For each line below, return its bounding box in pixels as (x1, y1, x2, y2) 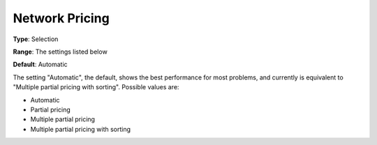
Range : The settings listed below (13, 47, 108, 56)
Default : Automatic (13, 60, 68, 69)
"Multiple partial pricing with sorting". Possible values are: (13, 83, 179, 91)
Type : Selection (13, 35, 59, 43)
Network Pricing (13, 10, 110, 26)
